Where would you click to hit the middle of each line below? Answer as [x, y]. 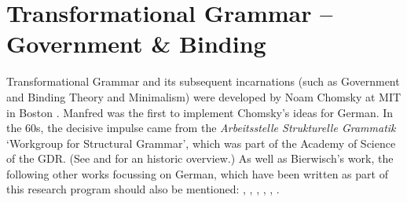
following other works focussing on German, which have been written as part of [197, 173]
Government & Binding [136, 44]
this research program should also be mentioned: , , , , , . [143, 189]
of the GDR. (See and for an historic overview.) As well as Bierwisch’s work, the [200, 158]
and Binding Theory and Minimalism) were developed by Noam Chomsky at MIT [204, 96]
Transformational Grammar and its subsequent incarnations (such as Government [203, 81]
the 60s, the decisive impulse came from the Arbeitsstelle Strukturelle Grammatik [201, 128]
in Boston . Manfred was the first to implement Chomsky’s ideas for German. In [200, 112]
